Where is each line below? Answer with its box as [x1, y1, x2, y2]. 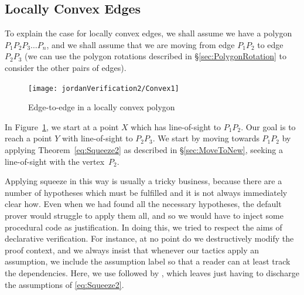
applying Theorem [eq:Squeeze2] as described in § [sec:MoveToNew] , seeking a [5, 144, 283, 156]
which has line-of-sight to [131, 120, 221, 133]
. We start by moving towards [152, 132, 259, 144]
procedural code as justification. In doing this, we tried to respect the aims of [5, 221, 282, 233]
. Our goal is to [241, 120, 296, 133]
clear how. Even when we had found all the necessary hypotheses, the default [5, 198, 282, 210]
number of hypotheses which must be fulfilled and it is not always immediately [5, 186, 288, 198]
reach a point [5, 132, 52, 144]
